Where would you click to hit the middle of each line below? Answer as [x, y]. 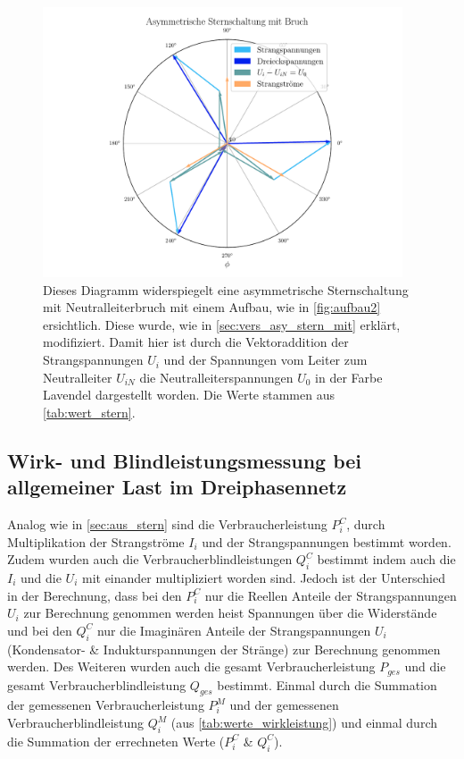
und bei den [40, 630]
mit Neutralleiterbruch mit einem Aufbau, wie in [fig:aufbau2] [212, 307]
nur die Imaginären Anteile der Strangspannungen [234, 630]
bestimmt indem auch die [386, 559]
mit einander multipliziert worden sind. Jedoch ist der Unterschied [263, 578]
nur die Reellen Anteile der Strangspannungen [331, 595]
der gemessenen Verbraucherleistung [106, 705]
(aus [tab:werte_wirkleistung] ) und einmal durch [304, 723]
